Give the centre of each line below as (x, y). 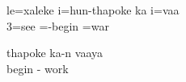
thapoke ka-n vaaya (55, 53)
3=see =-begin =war (58, 25)
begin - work (38, 68)
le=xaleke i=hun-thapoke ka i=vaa (93, 10)
